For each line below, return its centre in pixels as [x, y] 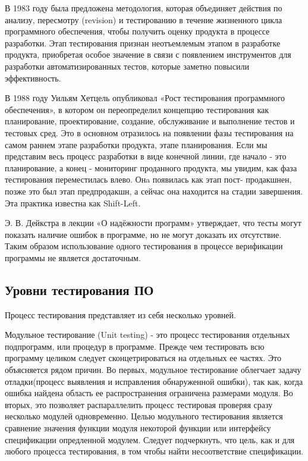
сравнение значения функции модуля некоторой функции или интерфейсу [138, 428]
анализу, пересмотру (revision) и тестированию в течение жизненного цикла [144, 19]
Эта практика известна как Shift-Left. [73, 203]
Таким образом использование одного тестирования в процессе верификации [144, 246]
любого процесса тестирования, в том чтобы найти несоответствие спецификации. [154, 451]
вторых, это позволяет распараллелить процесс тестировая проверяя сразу [139, 404]
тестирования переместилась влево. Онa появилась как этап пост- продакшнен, [148, 179]
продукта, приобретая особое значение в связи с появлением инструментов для [148, 54]
